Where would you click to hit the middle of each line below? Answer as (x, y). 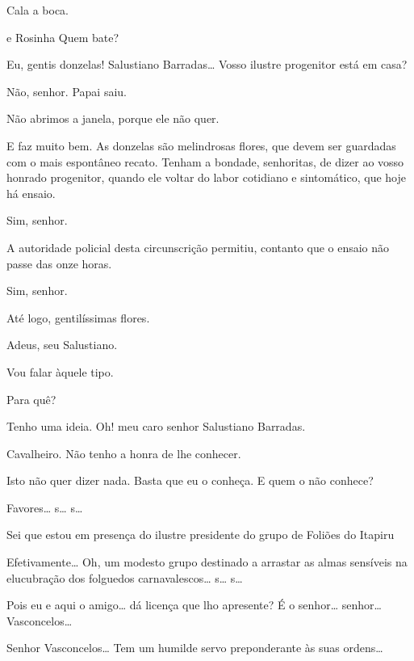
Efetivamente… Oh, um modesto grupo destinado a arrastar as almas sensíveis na (207, 562)
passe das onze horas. (59, 263)
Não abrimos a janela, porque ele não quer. (113, 118)
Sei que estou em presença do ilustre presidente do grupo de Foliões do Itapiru (201, 535)
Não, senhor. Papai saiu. (67, 91)
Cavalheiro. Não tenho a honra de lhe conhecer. (124, 453)
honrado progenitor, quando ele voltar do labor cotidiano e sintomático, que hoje (206, 177)
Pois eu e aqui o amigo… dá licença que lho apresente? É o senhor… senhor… (194, 605)
